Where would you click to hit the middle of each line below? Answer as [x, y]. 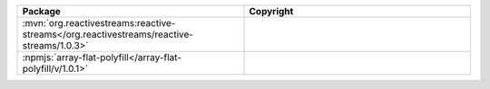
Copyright [271, 11]
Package [41, 11]
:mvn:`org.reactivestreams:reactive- [99, 23]
